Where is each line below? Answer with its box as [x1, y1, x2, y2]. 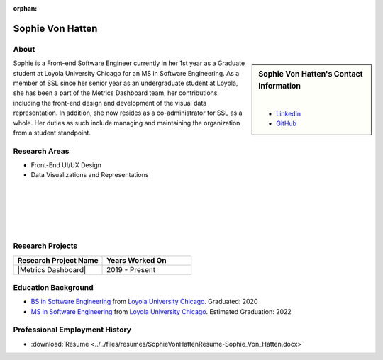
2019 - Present [106, 264, 156, 274]
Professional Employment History [13, 325, 131, 334]
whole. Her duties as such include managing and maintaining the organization [13, 118, 240, 127]
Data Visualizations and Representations [30, 171, 149, 179]
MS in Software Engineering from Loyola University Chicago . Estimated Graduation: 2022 [30, 307, 292, 315]
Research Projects [13, 241, 78, 251]
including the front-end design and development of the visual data [13, 99, 207, 107]
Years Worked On [106, 255, 167, 265]
